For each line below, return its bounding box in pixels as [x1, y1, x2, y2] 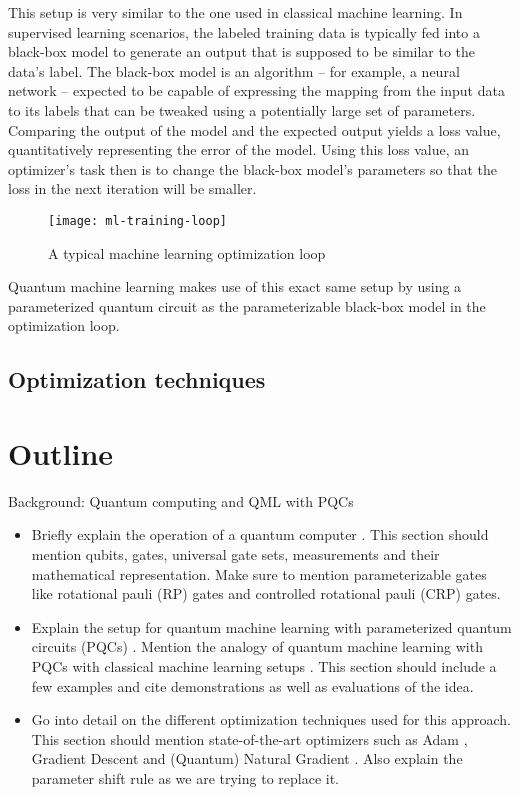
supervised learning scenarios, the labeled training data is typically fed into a [8, 21, 480, 42]
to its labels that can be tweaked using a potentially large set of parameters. [8, 99, 476, 120]
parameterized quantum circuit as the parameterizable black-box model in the [8, 295, 486, 316]
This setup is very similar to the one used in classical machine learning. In [8, 2, 463, 22]
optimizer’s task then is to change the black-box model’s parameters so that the [8, 158, 497, 179]
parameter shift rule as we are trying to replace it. [31, 768, 340, 788]
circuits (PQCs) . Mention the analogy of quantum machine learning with [31, 636, 483, 657]
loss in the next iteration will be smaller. [8, 178, 257, 199]
